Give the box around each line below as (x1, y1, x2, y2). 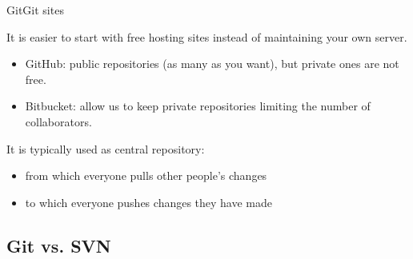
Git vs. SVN (6, 233, 111, 257)
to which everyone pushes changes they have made (25, 193, 273, 210)
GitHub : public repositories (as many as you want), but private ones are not (25, 55, 399, 72)
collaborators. (25, 113, 92, 129)
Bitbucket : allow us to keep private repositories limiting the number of (25, 98, 371, 114)
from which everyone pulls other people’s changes (25, 167, 267, 184)
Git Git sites (6, 2, 64, 18)
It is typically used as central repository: (6, 140, 205, 157)
